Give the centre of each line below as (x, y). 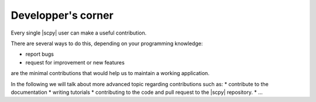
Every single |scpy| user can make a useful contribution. (79, 33)
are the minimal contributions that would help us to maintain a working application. (110, 73)
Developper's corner (62, 15)
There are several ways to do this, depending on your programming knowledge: (107, 43)
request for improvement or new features (75, 62)
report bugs (39, 54)
